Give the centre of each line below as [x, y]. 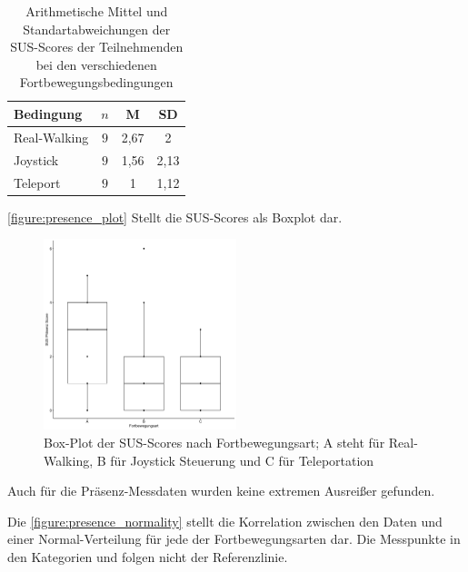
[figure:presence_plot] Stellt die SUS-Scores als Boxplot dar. [175, 217]
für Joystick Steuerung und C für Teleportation [242, 460]
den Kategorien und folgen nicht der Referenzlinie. [148, 557]
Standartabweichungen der [97, 29]
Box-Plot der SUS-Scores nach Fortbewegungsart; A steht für [214, 443]
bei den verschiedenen [96, 64]
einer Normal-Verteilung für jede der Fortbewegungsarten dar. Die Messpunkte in [234, 539]
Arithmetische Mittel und [97, 11]
